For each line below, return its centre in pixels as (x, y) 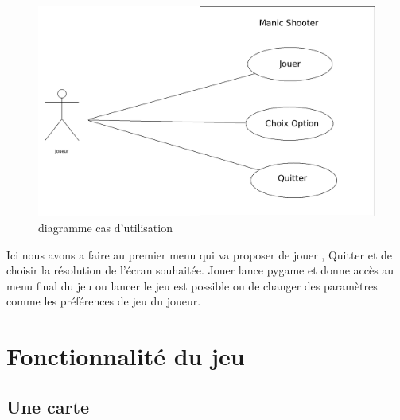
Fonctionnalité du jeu (126, 356)
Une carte (48, 406)
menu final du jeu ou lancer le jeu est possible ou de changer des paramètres (192, 285)
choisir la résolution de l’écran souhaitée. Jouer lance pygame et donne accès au (200, 270)
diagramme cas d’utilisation (105, 228)
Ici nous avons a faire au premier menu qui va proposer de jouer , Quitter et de (200, 254)
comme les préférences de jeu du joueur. (104, 301)
